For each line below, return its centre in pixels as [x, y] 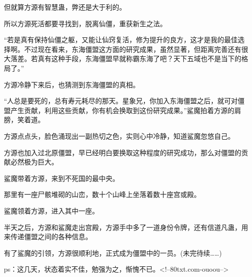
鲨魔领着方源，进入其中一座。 [51, 210]
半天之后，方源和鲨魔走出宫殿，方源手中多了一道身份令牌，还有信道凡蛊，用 [126, 227]
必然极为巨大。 [34, 162]
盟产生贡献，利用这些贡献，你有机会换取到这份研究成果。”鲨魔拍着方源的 [119, 110]
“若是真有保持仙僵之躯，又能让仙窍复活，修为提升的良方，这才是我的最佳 [121, 40]
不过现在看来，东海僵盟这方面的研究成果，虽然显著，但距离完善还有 [133, 49]
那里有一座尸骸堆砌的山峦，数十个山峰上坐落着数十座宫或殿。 [102, 194]
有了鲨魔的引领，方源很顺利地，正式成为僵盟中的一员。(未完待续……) [113, 253]
